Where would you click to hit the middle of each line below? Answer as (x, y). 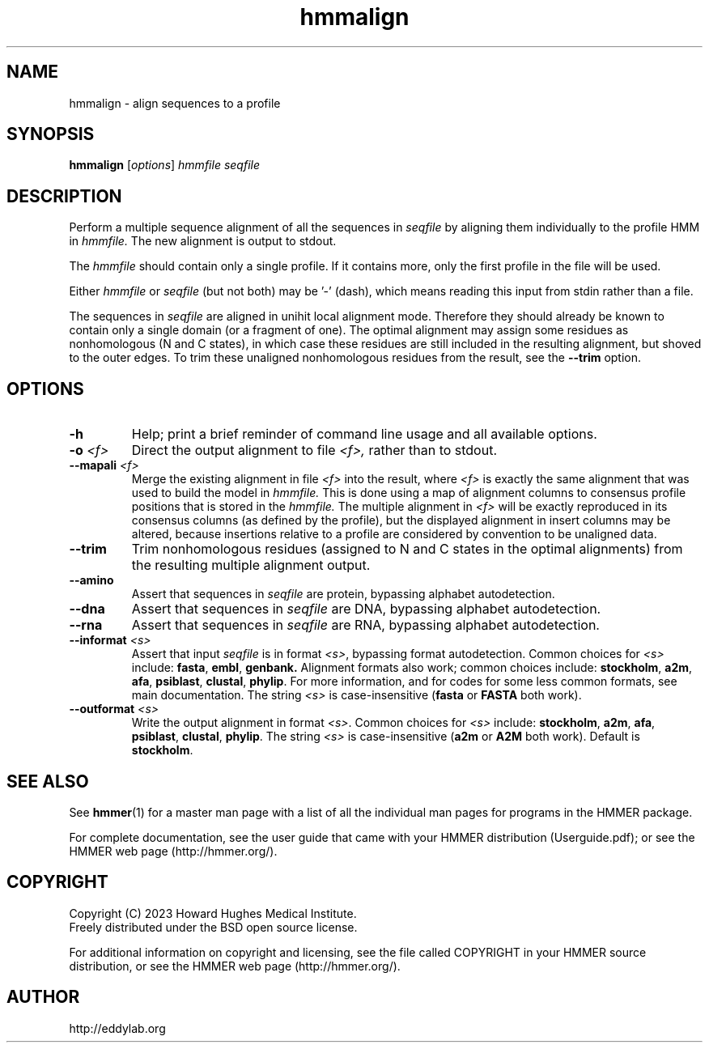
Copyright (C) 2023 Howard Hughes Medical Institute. (213, 913)
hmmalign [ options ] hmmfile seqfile (164, 165)
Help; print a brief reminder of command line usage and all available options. (364, 434)
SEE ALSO (48, 781)
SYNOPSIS (51, 134)
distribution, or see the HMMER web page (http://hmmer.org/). (235, 966)
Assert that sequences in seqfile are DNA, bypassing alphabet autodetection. (366, 609)
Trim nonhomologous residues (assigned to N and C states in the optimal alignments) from (407, 549)
